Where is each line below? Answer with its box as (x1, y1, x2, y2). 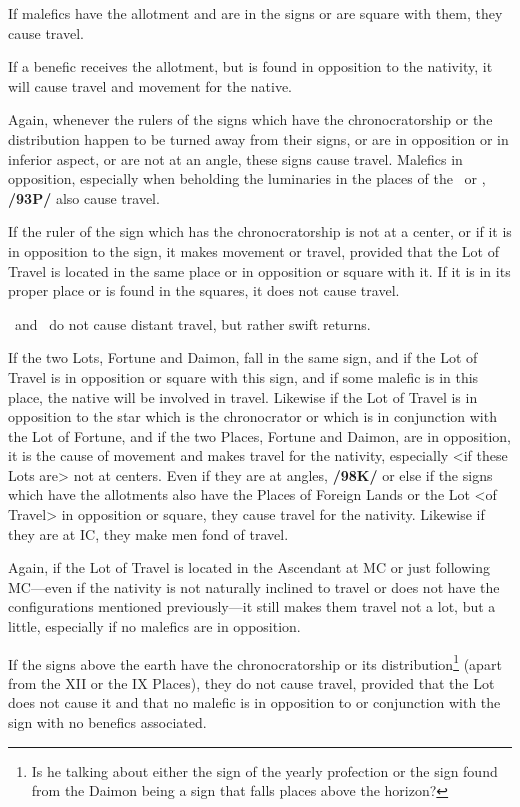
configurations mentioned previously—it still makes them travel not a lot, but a (8, 596, 496, 617)
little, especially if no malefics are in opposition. (8, 616, 301, 637)
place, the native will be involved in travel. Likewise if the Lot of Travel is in (8, 386, 478, 407)
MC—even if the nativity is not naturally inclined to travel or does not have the (8, 576, 500, 597)
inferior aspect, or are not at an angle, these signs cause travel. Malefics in (8, 148, 463, 169)
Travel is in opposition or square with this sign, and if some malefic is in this (8, 366, 479, 387)
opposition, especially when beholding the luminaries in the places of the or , (8, 168, 486, 189)
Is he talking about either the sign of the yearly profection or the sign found (31, 760, 498, 781)
